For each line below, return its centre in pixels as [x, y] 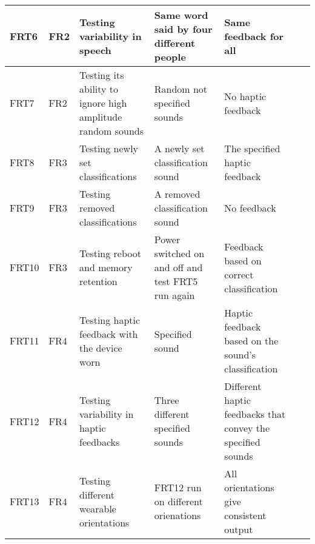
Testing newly [109, 148]
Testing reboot [110, 253]
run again [174, 295]
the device [101, 348]
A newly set [179, 148]
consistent [245, 515]
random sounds [112, 131]
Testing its [102, 75]
